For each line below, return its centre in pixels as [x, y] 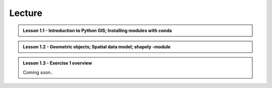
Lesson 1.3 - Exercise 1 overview [58, 63]
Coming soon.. [38, 72]
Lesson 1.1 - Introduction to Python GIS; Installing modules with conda [97, 30]
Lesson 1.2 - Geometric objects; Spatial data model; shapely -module [97, 46]
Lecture [26, 13]
